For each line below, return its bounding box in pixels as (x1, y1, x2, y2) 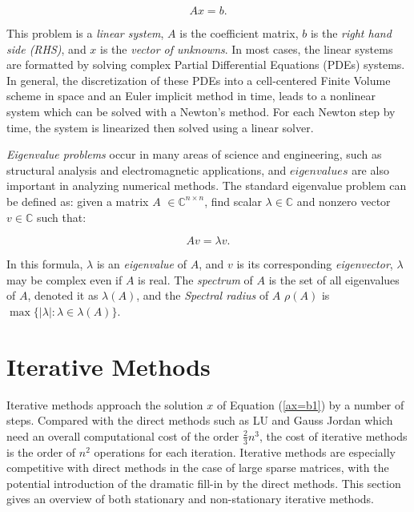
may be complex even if (6, 271, 123, 288)
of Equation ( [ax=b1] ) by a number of (216, 396, 404, 413)
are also (352, 161, 389, 178)
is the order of (6, 443, 76, 460)
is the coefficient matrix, (179, 25, 299, 41)
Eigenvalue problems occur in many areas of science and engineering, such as (6, 146, 382, 163)
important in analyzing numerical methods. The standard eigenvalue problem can (6, 177, 407, 194)
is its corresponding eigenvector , (236, 256, 393, 272)
